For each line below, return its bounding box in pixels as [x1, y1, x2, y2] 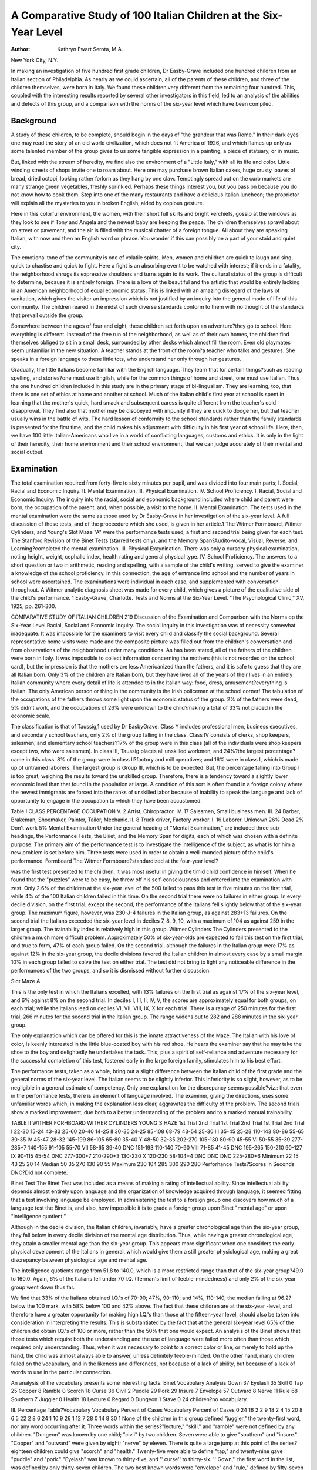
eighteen [11, 1448, 32, 1455]
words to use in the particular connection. [11, 1368, 112, 1375]
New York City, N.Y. [11, 56, 59, 64]
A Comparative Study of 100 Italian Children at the [11, 9, 261, 22]
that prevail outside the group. [11, 312, 84, 319]
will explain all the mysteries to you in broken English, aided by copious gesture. [11, 199, 204, 206]
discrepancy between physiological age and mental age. [11, 1256, 148, 1264]
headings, [11, 833, 35, 840]
